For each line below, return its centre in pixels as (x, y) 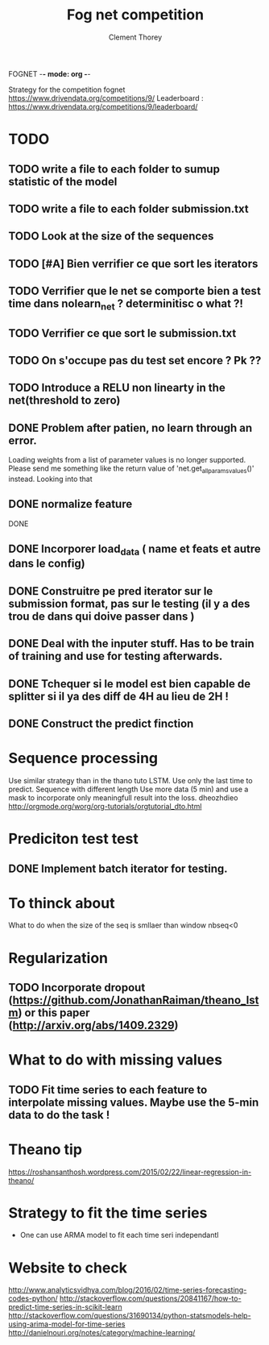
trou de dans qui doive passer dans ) (101, 616)
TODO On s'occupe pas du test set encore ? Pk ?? (135, 361)
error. (23, 440)
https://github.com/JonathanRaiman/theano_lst (136, 1000)
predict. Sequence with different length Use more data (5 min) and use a (128, 789)
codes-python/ (33, 1298)
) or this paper (54, 1013)
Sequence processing (83, 758)
